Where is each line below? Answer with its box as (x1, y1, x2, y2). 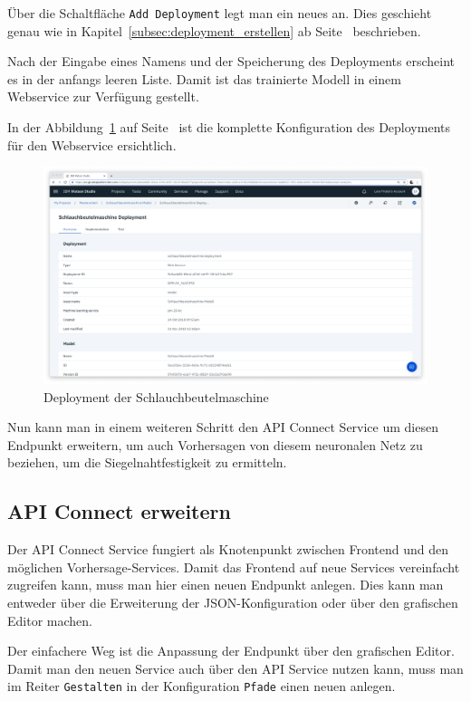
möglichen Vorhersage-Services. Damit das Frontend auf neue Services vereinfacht (7, 557, 460, 576)
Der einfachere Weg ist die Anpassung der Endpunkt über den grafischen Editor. (7, 641, 455, 660)
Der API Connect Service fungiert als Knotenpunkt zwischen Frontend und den (7, 540, 449, 559)
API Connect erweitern (7, 497, 231, 525)
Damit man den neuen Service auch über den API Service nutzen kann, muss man (7, 658, 464, 677)
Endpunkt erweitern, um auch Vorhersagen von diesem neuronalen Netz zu (7, 435, 423, 454)
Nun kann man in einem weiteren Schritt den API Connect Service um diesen (7, 418, 438, 437)
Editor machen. (7, 610, 92, 629)
